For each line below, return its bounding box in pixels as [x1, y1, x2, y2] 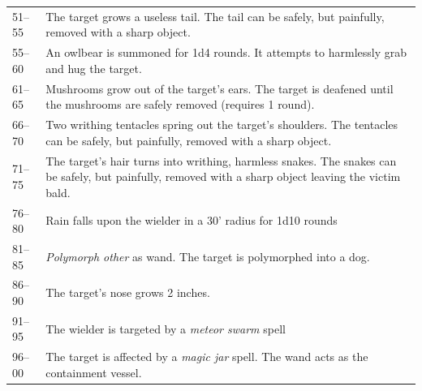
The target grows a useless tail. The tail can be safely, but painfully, [45, 7, 385, 24]
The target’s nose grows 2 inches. [45, 284, 210, 301]
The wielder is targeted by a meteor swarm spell [45, 320, 286, 337]
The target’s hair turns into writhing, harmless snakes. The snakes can [45, 152, 397, 169]
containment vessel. [45, 363, 142, 380]
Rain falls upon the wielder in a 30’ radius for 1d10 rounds [45, 212, 338, 229]
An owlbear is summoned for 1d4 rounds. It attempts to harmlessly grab [45, 44, 407, 61]
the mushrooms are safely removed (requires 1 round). [45, 96, 315, 113]
